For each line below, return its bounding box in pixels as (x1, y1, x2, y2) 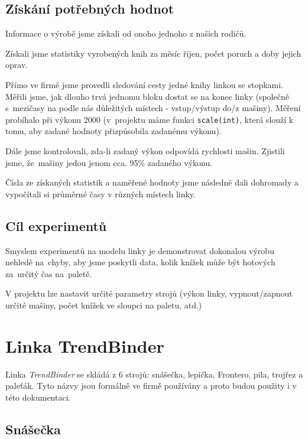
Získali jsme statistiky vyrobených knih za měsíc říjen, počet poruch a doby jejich (5, 47, 301, 59)
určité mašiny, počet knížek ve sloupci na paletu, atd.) (5, 298, 202, 311)
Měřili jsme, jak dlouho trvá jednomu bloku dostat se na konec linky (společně (5, 90, 289, 102)
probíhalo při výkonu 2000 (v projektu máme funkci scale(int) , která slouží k (5, 113, 294, 125)
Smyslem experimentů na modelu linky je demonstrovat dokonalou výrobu (5, 244, 274, 256)
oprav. (5, 58, 28, 71)
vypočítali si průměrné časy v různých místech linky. (5, 187, 196, 200)
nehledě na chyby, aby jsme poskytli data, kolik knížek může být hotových (5, 256, 275, 268)
